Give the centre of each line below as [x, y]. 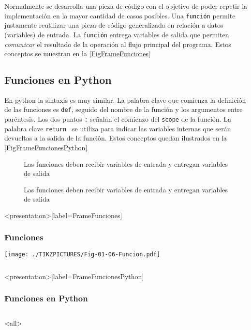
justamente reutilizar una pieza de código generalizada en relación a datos [114, 25]
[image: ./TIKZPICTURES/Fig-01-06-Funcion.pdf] [82, 254]
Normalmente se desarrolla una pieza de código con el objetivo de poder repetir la [126, 6]
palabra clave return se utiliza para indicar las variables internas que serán [118, 128]
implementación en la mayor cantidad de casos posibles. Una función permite [120, 15]
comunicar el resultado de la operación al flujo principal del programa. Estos [118, 44]
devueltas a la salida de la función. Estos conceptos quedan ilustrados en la [116, 138]
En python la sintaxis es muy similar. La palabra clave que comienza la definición [125, 100]
